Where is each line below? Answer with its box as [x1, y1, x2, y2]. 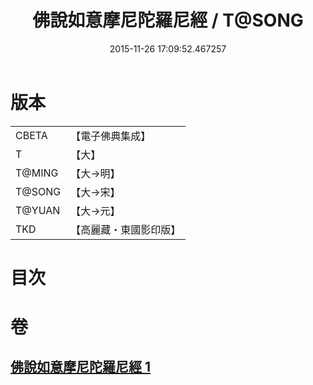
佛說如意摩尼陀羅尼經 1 [10, 359, 152, 376]
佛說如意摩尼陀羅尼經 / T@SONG [32, 9, 304, 32]
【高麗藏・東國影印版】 [70, 222, 182, 236]
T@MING [15, 166, 59, 180]
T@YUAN [15, 203, 61, 217]
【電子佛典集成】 [70, 129, 152, 143]
